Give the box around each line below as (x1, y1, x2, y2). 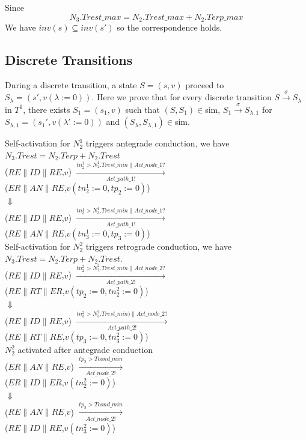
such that (125, 103, 160, 115)
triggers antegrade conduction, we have (85, 137, 230, 149)
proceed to (185, 78, 224, 91)
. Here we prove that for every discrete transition (91, 91, 272, 103)
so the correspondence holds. (117, 21, 222, 34)
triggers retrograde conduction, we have (85, 240, 231, 253)
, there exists (23, 103, 70, 115)
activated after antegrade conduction (17, 343, 153, 356)
